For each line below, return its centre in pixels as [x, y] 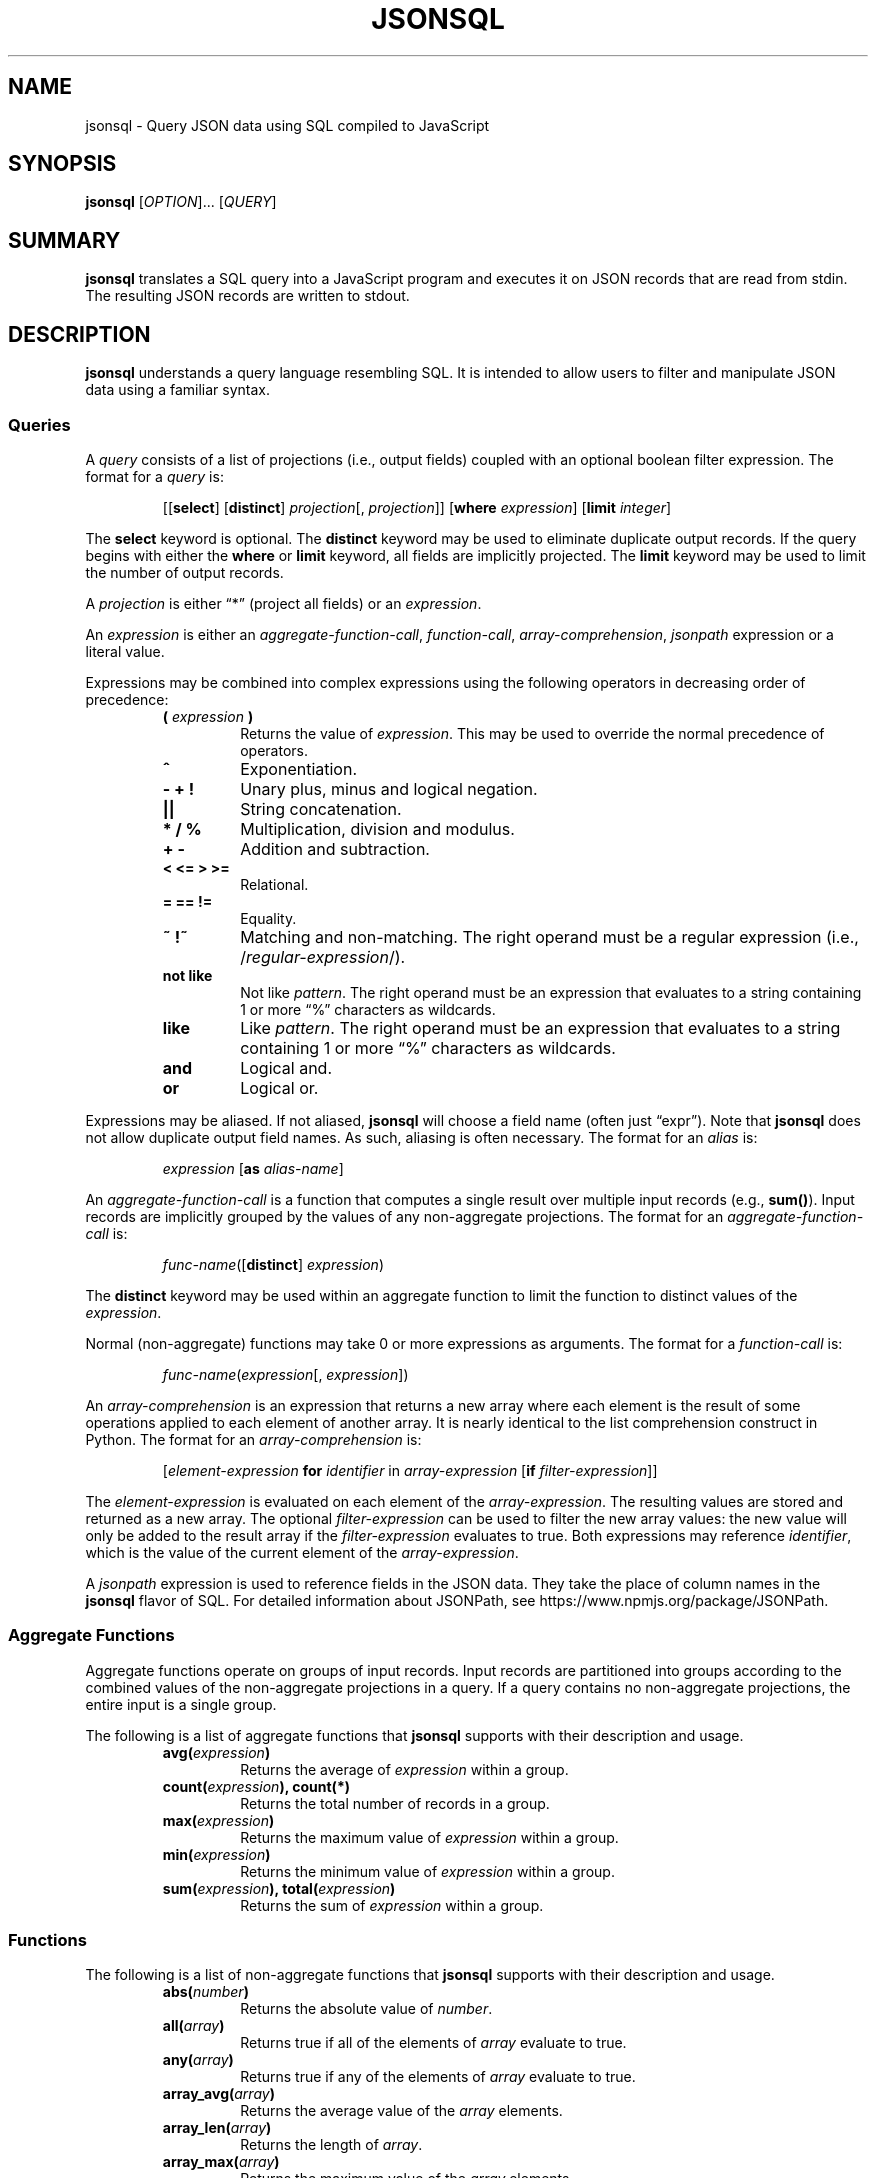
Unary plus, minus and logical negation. [389, 788]
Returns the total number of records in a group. [395, 1803]
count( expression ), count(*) [256, 1786]
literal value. [125, 651]
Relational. [274, 884]
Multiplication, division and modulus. [377, 828]
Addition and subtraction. [335, 848]
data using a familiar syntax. [177, 390]
